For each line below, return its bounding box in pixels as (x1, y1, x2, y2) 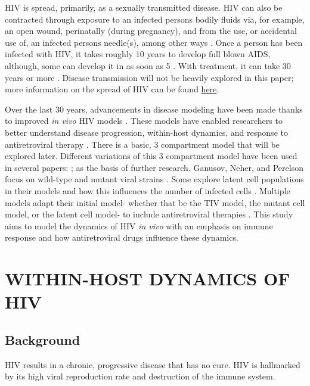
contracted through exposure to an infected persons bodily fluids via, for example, (5, 13, 305, 25)
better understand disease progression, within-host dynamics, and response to (5, 126, 288, 138)
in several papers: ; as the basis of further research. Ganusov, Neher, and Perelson (5, 161, 303, 173)
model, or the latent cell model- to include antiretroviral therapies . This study (5, 208, 293, 220)
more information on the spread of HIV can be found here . (5, 83, 219, 95)
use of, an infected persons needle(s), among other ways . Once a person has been (5, 36, 303, 48)
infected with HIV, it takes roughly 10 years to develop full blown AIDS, (5, 48, 271, 60)
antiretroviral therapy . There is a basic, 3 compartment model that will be (5, 138, 280, 150)
